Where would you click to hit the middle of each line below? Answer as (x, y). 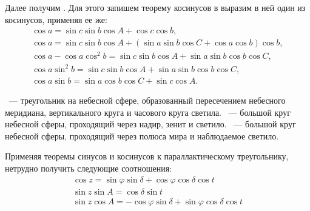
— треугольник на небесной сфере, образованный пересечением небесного (147, 100)
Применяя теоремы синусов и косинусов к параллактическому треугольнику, (147, 156)
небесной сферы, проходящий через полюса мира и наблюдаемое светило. (142, 136)
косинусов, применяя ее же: (56, 19)
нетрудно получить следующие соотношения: (89, 168)
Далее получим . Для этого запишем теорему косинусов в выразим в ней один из (155, 7)
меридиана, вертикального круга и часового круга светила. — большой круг (148, 112)
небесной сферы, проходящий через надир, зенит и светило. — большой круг (150, 124)
